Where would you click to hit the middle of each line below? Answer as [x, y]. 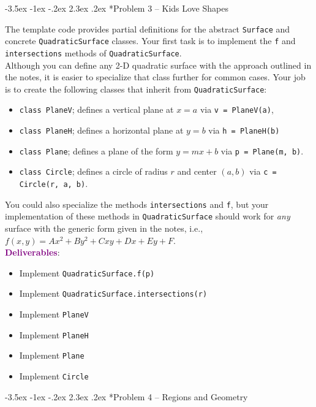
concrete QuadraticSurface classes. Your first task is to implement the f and [150, 41]
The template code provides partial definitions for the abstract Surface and [148, 29]
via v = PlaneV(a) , [237, 109]
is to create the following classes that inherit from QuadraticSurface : [136, 89]
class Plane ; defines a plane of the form [96, 150]
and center [197, 171]
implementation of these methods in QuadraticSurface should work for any [148, 216]
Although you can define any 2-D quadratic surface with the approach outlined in [158, 65]
